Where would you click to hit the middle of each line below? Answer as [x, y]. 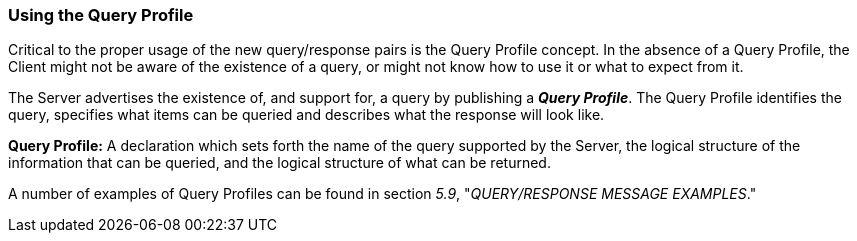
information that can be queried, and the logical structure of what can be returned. [279, 163]
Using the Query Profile [101, 15]
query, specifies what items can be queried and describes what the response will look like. [306, 115]
